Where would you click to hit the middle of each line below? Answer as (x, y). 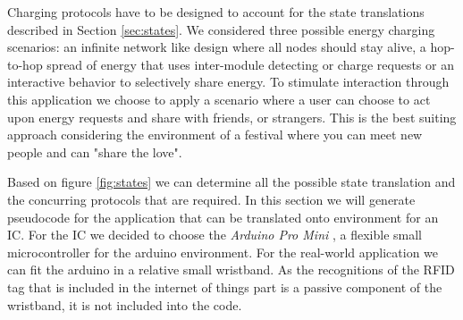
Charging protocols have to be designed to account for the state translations (216, 12)
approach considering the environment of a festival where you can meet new (215, 135)
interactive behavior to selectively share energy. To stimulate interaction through (228, 82)
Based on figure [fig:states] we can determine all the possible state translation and (231, 182)
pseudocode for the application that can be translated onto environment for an (223, 217)
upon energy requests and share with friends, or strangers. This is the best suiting (232, 117)
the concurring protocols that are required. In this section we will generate (211, 199)
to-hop (25, 64)
